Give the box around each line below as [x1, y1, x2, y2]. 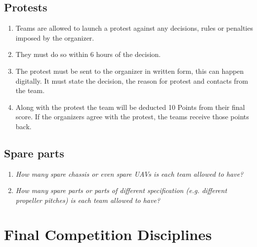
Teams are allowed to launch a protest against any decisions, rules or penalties [15, 23, 253, 33]
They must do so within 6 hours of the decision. [15, 49, 161, 59]
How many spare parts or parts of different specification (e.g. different [15, 185, 227, 196]
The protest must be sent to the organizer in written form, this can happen [15, 65, 244, 76]
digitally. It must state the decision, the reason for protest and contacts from [15, 75, 248, 86]
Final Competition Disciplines [4, 224, 212, 244]
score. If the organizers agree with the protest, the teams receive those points [15, 111, 249, 122]
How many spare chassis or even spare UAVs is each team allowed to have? [15, 168, 244, 179]
